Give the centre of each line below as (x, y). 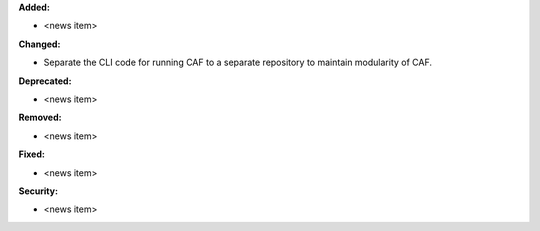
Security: (38, 191)
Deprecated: (45, 81)
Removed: (40, 117)
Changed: (39, 44)
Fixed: (31, 154)
